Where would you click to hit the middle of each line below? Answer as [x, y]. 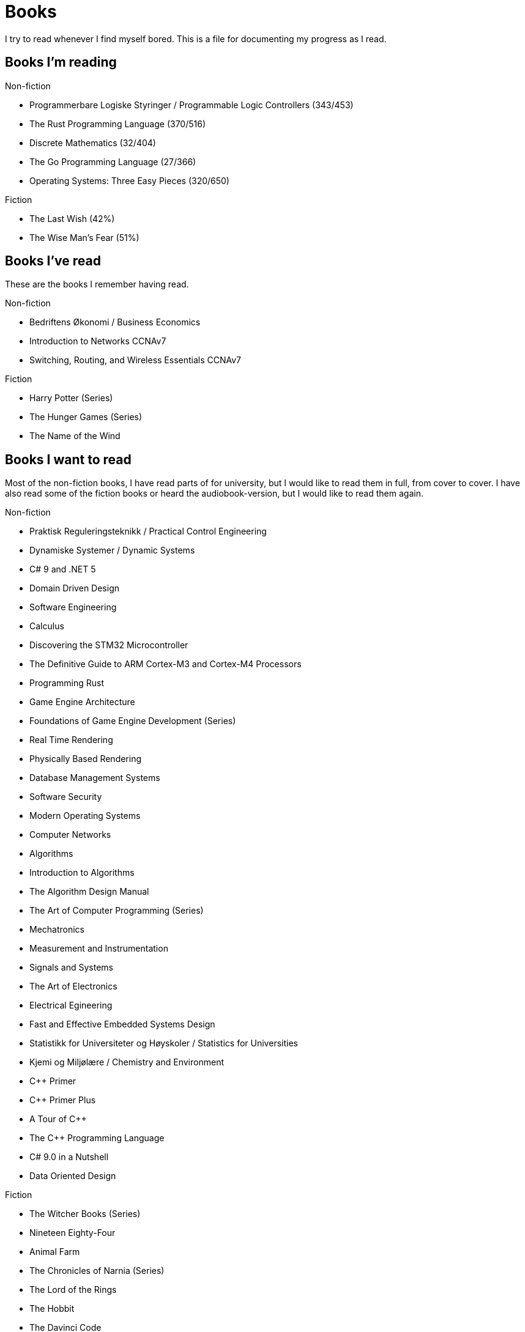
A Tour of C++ [58, 1119]
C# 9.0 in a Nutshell [69, 1157]
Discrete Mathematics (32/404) [93, 142]
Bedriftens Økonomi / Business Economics [115, 322]
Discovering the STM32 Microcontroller [109, 645]
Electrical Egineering [71, 1005]
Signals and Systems [71, 968]
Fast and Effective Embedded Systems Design [122, 1024]
